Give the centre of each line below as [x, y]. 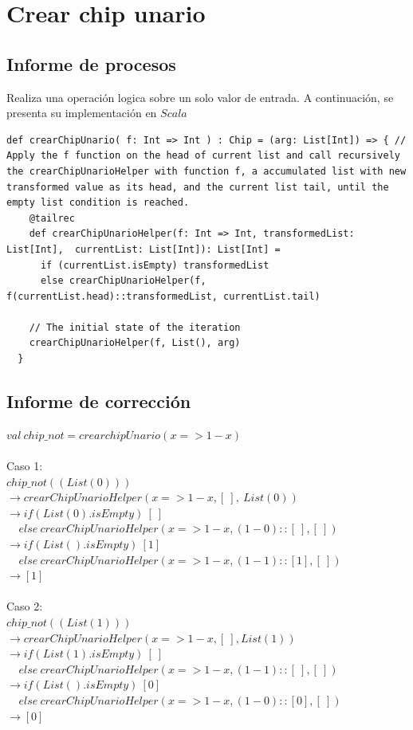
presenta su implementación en [82, 113]
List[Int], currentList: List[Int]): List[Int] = [144, 249]
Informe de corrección [99, 401]
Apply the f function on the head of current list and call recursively [203, 156]
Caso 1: [25, 466]
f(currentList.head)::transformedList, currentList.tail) [163, 296]
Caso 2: [25, 606]
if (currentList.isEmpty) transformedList [155, 265]
